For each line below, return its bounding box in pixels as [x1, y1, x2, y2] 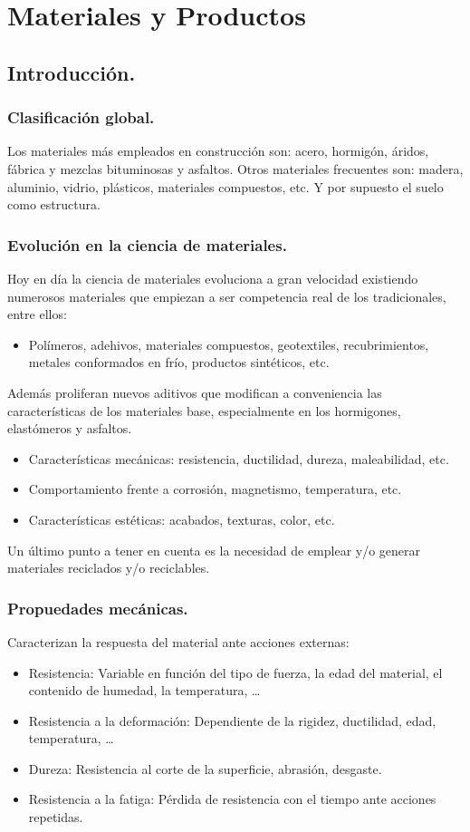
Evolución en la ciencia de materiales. [7, 233, 287, 256]
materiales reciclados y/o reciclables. [7, 558, 210, 577]
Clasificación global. [7, 106, 155, 129]
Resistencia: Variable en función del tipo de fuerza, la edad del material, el [28, 663, 443, 682]
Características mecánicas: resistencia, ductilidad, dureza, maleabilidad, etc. [28, 449, 449, 468]
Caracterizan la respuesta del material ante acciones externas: [7, 632, 350, 651]
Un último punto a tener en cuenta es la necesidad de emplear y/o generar [7, 540, 421, 559]
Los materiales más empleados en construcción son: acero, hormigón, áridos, [7, 141, 429, 160]
